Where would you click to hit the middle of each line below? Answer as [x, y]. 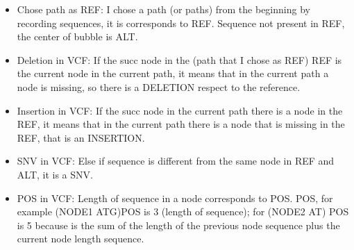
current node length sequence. [81, 239]
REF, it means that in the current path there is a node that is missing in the [181, 124]
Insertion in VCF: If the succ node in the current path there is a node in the [180, 110]
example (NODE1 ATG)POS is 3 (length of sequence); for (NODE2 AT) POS [183, 211]
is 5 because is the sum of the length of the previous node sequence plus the [178, 225]
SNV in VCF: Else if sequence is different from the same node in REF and [176, 161]
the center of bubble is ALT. [77, 36]
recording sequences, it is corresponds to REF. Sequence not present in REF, [181, 23]
